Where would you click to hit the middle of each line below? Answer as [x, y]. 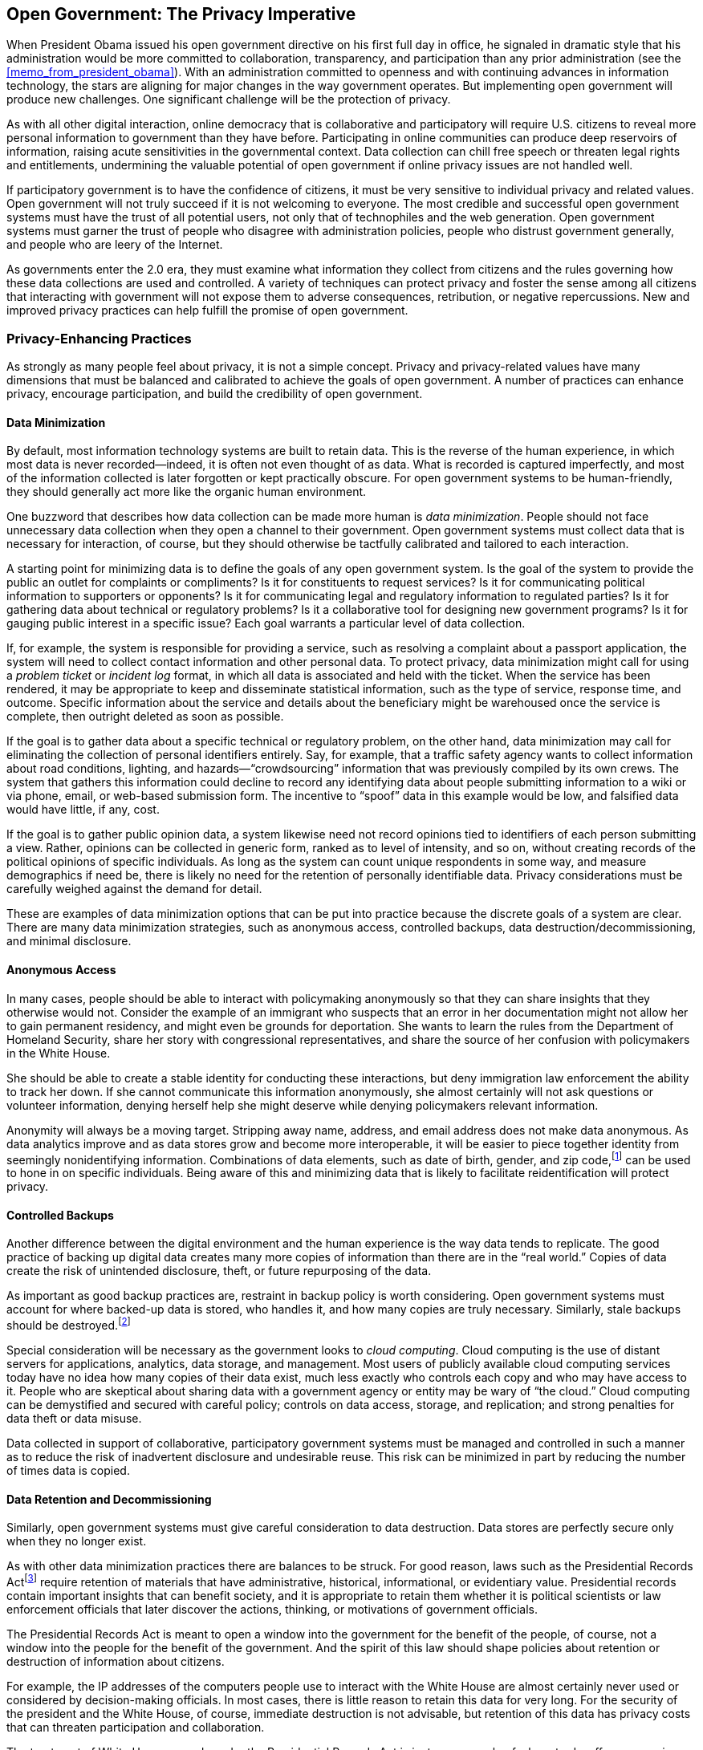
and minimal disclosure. [69, 941]
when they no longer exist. [77, 1541]
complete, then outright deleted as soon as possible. [145, 717]
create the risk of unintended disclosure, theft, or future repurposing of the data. [219, 1271]
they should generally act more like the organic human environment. [187, 492]
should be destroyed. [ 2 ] [69, 1324]
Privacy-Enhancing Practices [99, 338]
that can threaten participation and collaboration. [136, 1728]
